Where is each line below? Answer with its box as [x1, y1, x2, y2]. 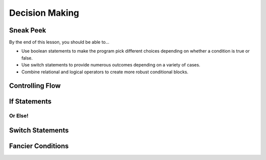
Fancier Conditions [9, 142, 69, 150]
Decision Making [9, 7, 79, 18]
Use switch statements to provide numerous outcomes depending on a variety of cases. [21, 62, 200, 68]
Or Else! [9, 112, 29, 119]
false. [21, 55, 33, 61]
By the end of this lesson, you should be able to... [9, 39, 109, 45]
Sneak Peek [9, 26, 46, 34]
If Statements [9, 97, 52, 106]
